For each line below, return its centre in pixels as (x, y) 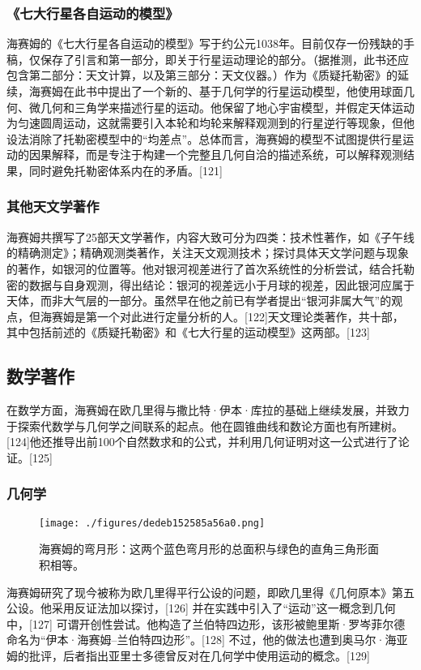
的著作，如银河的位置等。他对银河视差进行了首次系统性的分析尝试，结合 (199, 268)
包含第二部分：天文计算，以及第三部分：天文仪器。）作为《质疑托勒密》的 (202, 75)
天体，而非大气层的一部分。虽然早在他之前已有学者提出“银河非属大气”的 (199, 301)
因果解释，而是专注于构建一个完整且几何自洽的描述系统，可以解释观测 (216, 155)
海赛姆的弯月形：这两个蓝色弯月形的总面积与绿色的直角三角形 (203, 549)
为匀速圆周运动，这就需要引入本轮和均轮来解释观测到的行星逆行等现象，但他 (210, 123)
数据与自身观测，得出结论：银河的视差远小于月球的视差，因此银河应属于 (221, 284)
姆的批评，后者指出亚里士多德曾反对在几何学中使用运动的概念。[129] (188, 655)
